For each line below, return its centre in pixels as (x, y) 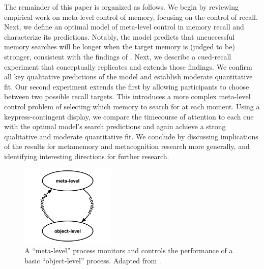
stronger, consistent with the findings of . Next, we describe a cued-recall (118, 56)
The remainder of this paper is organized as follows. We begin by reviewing (121, 7)
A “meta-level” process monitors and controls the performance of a (129, 250)
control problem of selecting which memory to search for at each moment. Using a (132, 106)
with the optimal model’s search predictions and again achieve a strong (115, 126)
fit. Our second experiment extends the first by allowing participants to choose (127, 86)
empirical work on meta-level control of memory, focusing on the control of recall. (131, 17)
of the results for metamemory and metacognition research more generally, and (127, 146)
